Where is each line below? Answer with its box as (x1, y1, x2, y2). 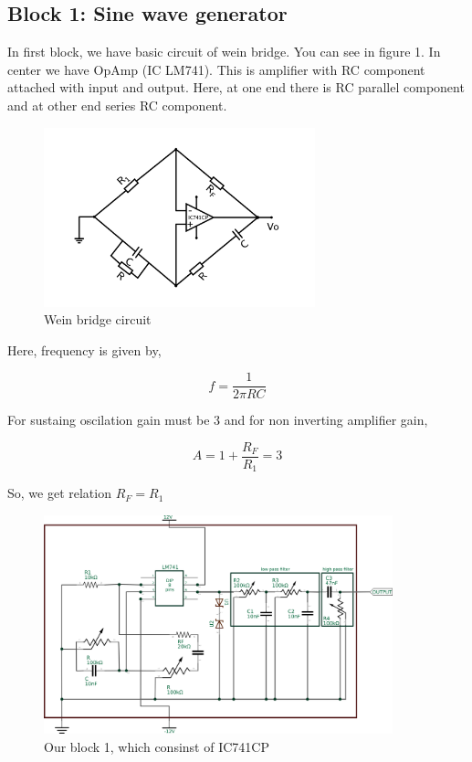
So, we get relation (7, 483, 111, 503)
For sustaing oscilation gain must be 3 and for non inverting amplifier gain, (7, 410, 428, 429)
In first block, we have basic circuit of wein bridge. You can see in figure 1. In (7, 42, 441, 61)
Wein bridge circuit (44, 310, 152, 329)
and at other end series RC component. (7, 95, 227, 114)
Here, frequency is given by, (7, 340, 162, 359)
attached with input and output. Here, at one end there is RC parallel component (7, 78, 465, 97)
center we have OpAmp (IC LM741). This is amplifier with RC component (7, 59, 425, 79)
